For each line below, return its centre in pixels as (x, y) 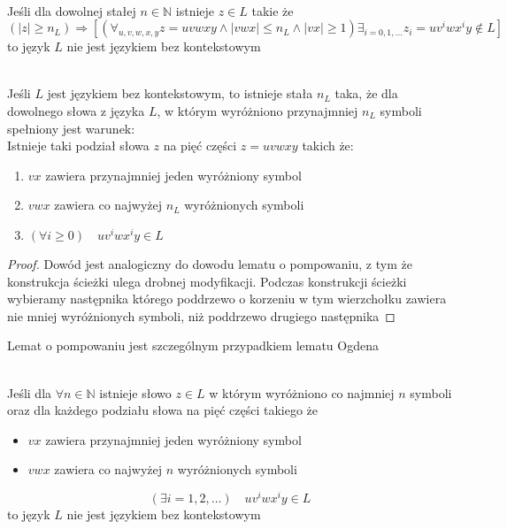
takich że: (328, 146)
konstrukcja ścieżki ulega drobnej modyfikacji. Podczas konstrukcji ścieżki (207, 281)
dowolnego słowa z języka (76, 110)
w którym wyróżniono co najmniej (302, 392)
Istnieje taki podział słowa (78, 146)
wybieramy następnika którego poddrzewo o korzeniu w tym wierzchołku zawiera (227, 299)
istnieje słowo (135, 392)
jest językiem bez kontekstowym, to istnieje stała (180, 93)
